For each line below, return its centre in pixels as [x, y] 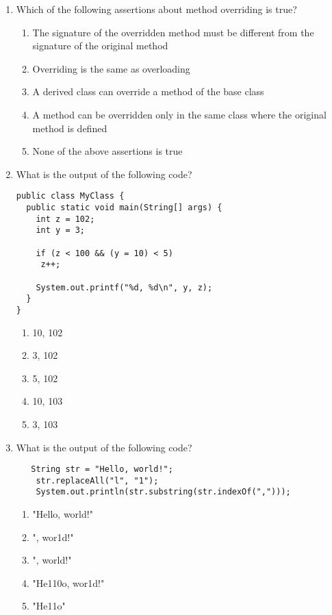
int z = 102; [65, 219]
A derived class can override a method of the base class [148, 91]
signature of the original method [100, 46]
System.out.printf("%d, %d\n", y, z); [124, 287]
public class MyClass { [70, 196]
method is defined [70, 128]
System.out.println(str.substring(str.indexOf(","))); [163, 492]
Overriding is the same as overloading [111, 68]
